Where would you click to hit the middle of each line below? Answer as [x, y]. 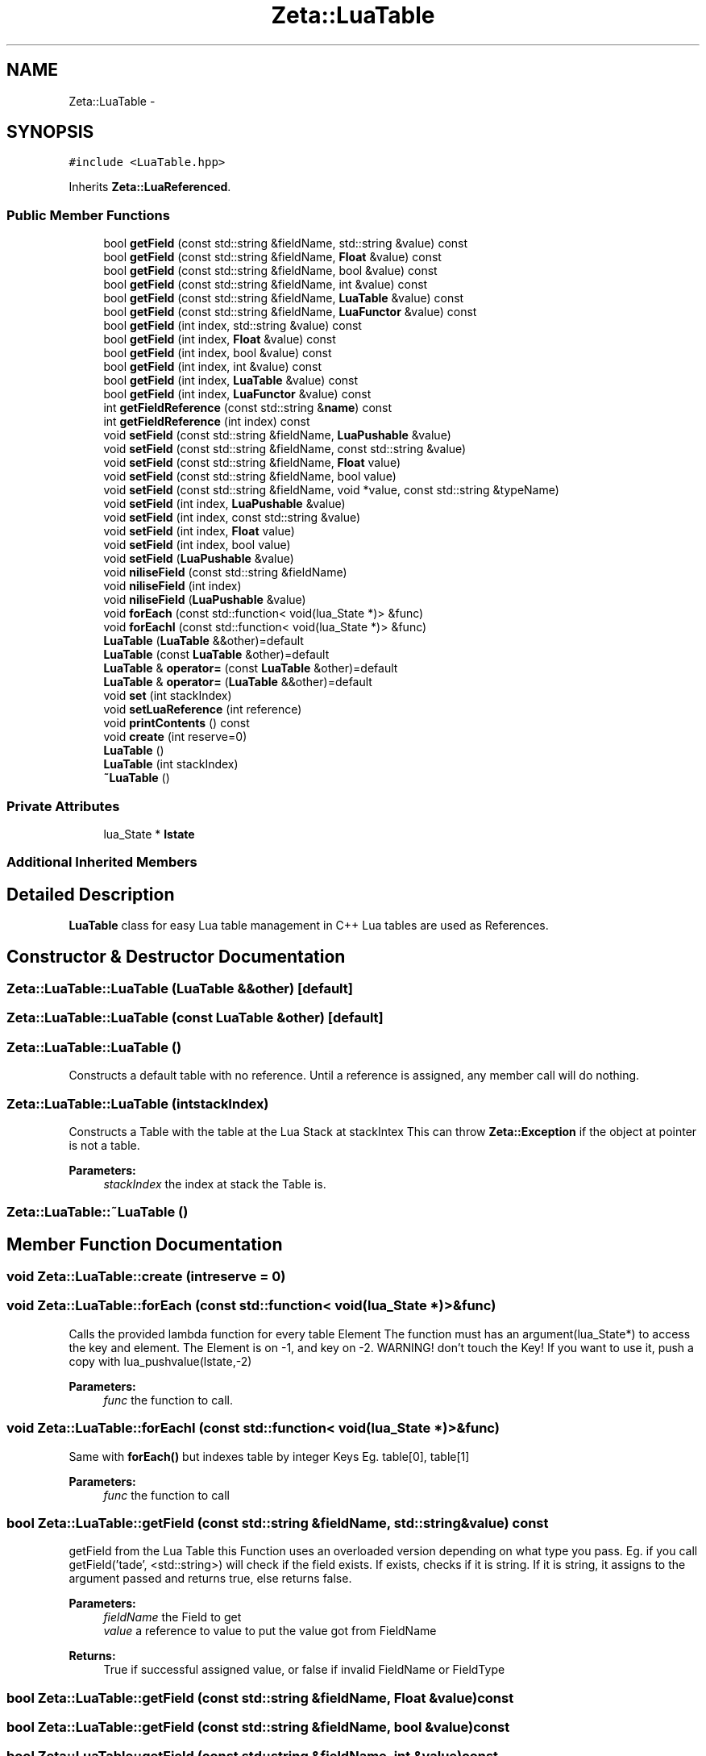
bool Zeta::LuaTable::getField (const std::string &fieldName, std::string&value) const [278, 1523]
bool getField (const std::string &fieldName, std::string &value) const [286, 243]
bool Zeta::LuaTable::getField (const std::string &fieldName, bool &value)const [258, 1727]
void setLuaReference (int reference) [203, 709]
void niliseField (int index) [172, 586]
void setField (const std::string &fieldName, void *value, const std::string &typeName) [331, 490]
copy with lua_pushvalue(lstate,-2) [160, 1361]
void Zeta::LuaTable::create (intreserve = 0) [146, 1277]
